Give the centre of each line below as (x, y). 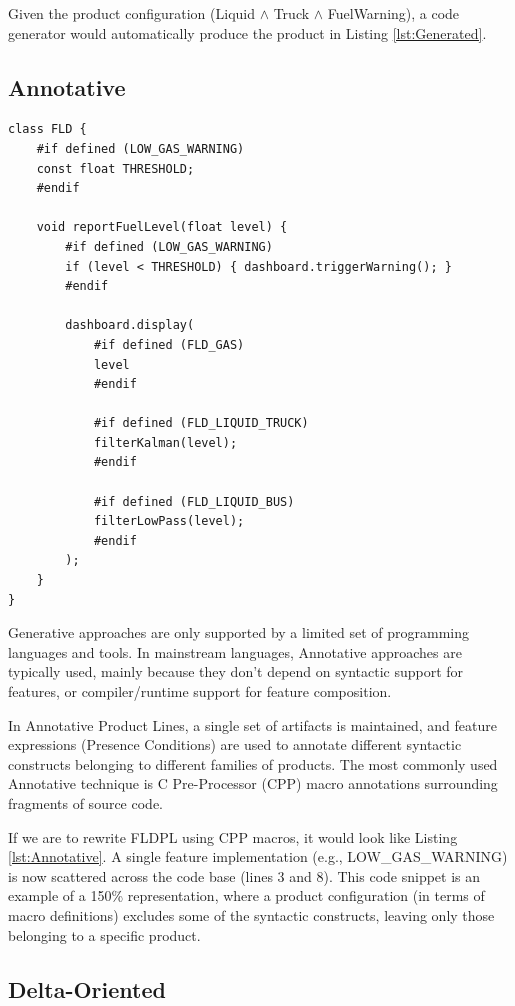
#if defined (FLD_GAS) (169, 344)
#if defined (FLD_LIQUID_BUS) (194, 501)
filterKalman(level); (165, 442)
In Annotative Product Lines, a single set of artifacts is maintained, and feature (252, 724)
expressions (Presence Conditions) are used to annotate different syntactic (235, 744)
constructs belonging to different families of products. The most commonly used (253, 763)
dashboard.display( (130, 325)
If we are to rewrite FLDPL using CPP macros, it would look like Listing (233, 836)
